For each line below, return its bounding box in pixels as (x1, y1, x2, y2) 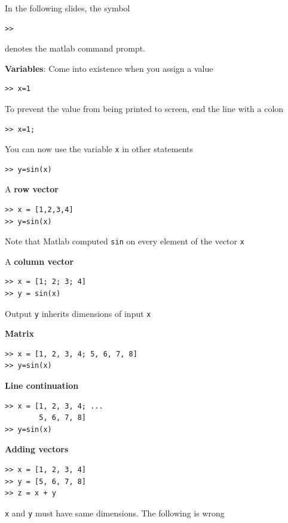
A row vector (5, 183, 59, 195)
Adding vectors (5, 443, 69, 455)
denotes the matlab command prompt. (5, 42, 146, 55)
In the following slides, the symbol (5, 2, 130, 14)
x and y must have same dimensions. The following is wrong (5, 506, 225, 519)
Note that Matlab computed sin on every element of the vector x (5, 235, 244, 247)
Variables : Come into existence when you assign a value (5, 62, 213, 74)
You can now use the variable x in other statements (5, 143, 194, 155)
